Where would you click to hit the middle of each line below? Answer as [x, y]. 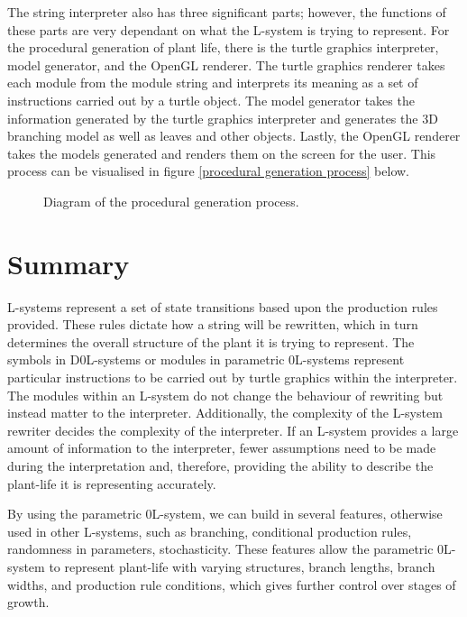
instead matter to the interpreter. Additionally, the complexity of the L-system [225, 413]
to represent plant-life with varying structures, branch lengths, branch [242, 566]
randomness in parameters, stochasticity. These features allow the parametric [220, 549]
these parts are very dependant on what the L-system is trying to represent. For [229, 29]
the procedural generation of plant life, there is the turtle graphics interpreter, [223, 47]
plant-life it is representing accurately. [112, 483]
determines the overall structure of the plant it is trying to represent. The [211, 341]
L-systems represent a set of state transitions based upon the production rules [223, 306]
